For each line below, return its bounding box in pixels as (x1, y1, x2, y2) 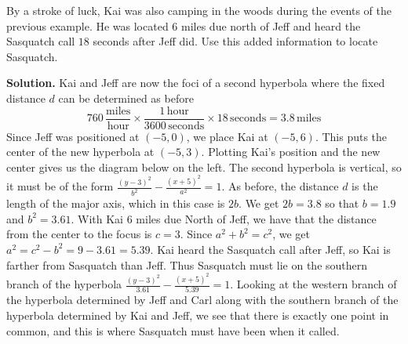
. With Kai (71, 210, 124, 226)
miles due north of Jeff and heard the (181, 17, 361, 34)
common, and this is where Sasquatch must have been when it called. (6, 322, 340, 339)
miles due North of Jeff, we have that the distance (136, 210, 377, 226)
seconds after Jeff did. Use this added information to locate (93, 33, 378, 49)
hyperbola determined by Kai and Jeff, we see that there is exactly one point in (6, 306, 389, 323)
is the (352, 178, 378, 194)
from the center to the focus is (6, 226, 152, 242)
